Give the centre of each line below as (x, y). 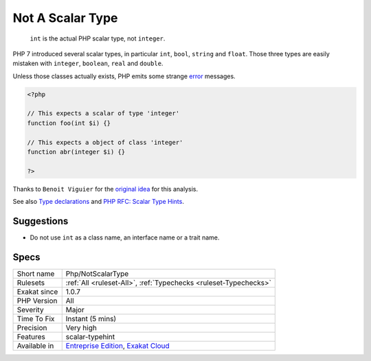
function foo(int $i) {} (69, 123)
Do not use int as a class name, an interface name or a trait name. (125, 237)
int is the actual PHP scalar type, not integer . (98, 38)
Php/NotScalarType (97, 274)
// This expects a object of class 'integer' (105, 142)
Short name (36, 274)
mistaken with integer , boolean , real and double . (88, 63)
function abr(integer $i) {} (76, 152)
